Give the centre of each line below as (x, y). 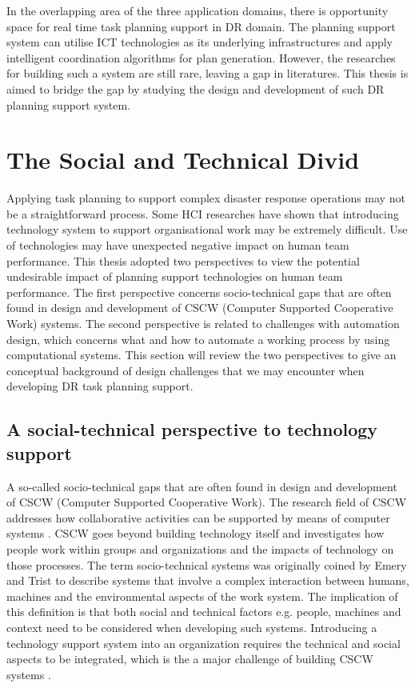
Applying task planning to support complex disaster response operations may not (206, 198)
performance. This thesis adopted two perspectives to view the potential (183, 260)
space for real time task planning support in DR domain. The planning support (201, 26)
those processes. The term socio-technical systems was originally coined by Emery (207, 564)
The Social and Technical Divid (183, 160)
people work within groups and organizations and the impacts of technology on (200, 548)
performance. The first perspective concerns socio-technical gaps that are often (199, 292)
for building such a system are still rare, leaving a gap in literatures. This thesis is (207, 73)
